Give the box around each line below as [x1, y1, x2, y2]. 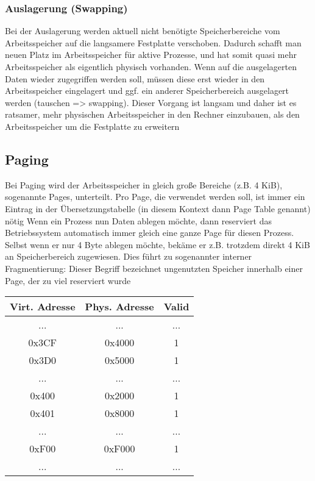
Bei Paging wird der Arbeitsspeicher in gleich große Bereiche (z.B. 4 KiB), [5, 178, 283, 191]
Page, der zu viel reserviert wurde [5, 274, 131, 287]
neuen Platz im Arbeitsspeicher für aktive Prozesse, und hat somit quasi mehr [5, 48, 297, 61]
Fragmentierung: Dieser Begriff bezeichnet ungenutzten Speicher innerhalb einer [5, 262, 303, 274]
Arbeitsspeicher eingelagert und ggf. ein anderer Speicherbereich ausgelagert [5, 84, 289, 97]
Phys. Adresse [85, 299, 154, 314]
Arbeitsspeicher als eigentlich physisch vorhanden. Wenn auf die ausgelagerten [5, 60, 297, 73]
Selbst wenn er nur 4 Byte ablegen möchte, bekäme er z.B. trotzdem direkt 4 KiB [5, 238, 310, 251]
